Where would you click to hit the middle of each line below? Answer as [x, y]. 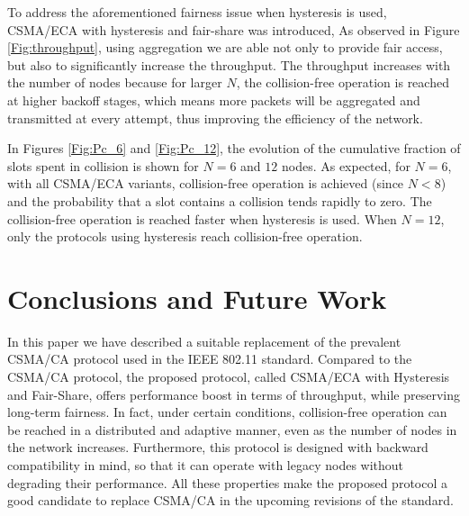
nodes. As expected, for [346, 165]
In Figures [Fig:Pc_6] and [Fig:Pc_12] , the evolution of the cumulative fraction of [234, 148]
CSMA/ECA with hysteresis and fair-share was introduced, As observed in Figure [234, 29]
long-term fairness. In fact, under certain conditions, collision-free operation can [227, 412]
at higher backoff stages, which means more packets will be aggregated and [214, 100]
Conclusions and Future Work [197, 298]
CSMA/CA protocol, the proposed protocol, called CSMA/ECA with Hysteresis [229, 377]
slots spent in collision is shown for [103, 165]
